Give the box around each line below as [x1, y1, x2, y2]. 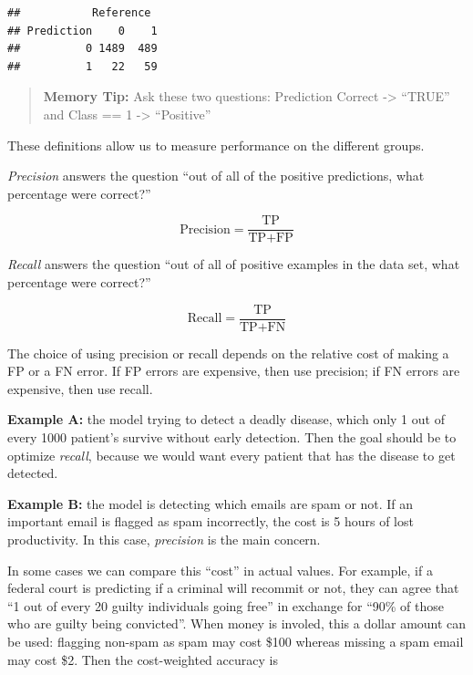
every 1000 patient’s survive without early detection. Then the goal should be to [7, 428, 457, 447]
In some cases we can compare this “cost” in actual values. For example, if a [7, 560, 433, 579]
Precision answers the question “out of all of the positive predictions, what [7, 166, 425, 185]
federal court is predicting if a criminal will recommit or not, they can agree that [7, 578, 459, 597]
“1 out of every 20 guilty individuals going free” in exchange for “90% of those [7, 596, 444, 615]
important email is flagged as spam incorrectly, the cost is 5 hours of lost [7, 512, 414, 531]
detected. [7, 463, 58, 483]
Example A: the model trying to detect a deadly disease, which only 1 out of [7, 410, 445, 429]
